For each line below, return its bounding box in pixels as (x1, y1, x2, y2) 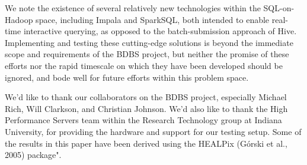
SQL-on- (263, 2, 295, 14)
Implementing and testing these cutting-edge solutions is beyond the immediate (5, 36, 293, 48)
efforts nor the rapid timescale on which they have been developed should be (5, 59, 283, 71)
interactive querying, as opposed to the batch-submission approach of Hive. (23, 25, 297, 37)
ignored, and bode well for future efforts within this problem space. (5, 71, 249, 83)
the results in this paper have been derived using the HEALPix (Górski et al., (5, 137, 287, 149)
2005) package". (5, 148, 62, 161)
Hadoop (5, 13, 33, 25)
